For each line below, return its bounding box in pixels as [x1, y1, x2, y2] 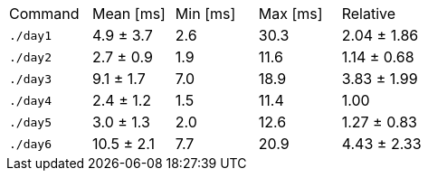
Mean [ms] [91, 5, 166, 23]
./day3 [9, 71, 52, 86]
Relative [341, 5, 396, 23]
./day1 [9, 28, 52, 42]
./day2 [9, 50, 52, 64]
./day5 [9, 115, 52, 129]
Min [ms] [175, 5, 236, 23]
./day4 [9, 93, 52, 108]
